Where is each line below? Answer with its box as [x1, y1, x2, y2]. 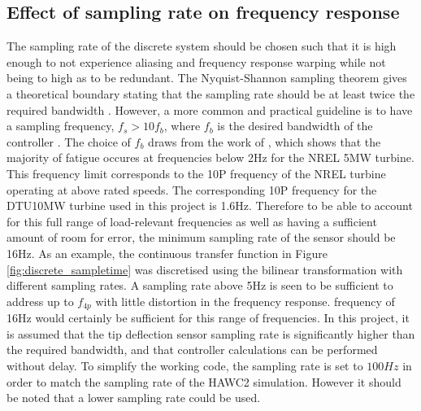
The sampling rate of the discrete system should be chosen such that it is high [7, 37, 397, 55]
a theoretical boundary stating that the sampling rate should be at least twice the [7, 85, 415, 102]
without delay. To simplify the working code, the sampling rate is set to [7, 356, 363, 374]
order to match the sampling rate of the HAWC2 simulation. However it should [7, 373, 401, 390]
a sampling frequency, [7, 117, 115, 134]
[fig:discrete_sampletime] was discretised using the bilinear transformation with [7, 260, 403, 278]
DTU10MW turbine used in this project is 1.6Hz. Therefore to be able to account [7, 197, 413, 214]
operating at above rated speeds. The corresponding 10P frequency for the [7, 181, 377, 198]
